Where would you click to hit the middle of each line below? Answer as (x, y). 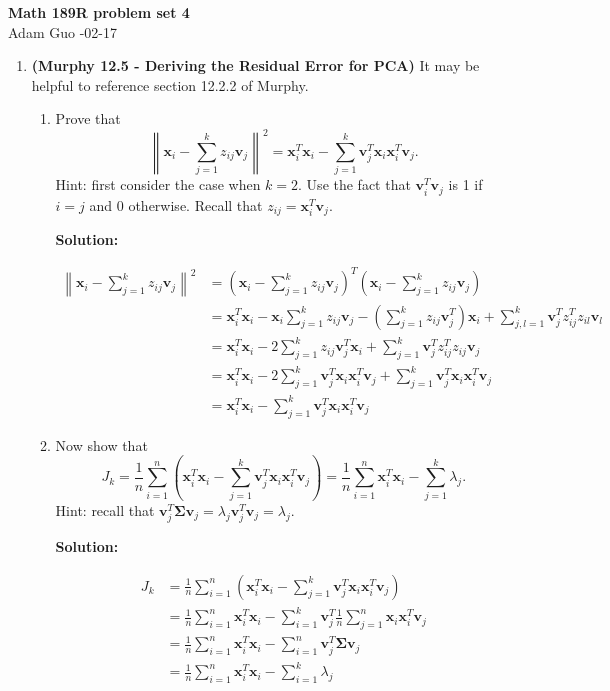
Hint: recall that (105, 509)
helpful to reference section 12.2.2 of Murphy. (170, 84)
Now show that (101, 444)
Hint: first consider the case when (158, 184)
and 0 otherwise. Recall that (176, 204)
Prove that (88, 118)
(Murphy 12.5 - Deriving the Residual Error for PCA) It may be (255, 65)
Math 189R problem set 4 (99, 12)
